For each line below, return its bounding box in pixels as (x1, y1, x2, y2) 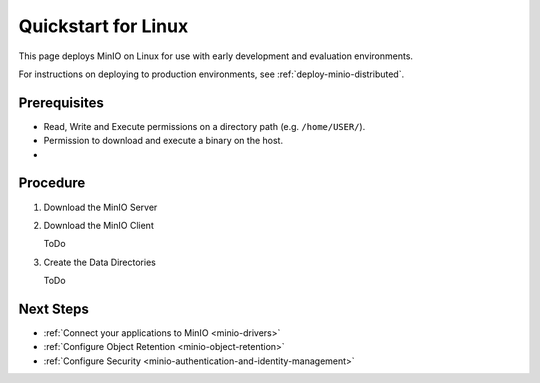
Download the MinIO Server (43, 201, 158, 213)
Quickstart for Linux (18, 15, 189, 37)
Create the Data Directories (43, 256, 157, 268)
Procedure (18, 175, 86, 192)
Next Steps (18, 300, 89, 317)
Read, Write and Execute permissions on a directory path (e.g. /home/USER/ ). (43, 120, 366, 132)
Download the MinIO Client (43, 219, 154, 231)
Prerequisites (18, 94, 104, 111)
